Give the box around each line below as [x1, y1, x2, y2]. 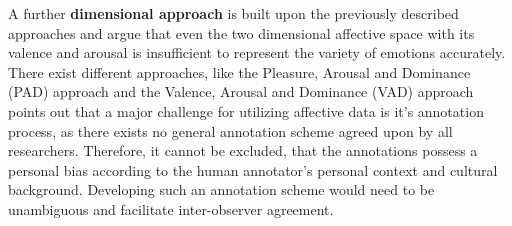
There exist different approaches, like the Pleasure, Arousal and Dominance [8, 61, 471, 82]
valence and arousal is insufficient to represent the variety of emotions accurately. [8, 42, 506, 63]
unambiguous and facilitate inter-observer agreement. [8, 198, 334, 219]
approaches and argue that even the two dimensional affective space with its [8, 22, 475, 43]
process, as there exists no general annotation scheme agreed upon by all [8, 120, 453, 141]
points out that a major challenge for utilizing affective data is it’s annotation [8, 100, 484, 121]
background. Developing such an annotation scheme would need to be [8, 179, 435, 200]
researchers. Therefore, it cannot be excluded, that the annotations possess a [8, 140, 478, 161]
